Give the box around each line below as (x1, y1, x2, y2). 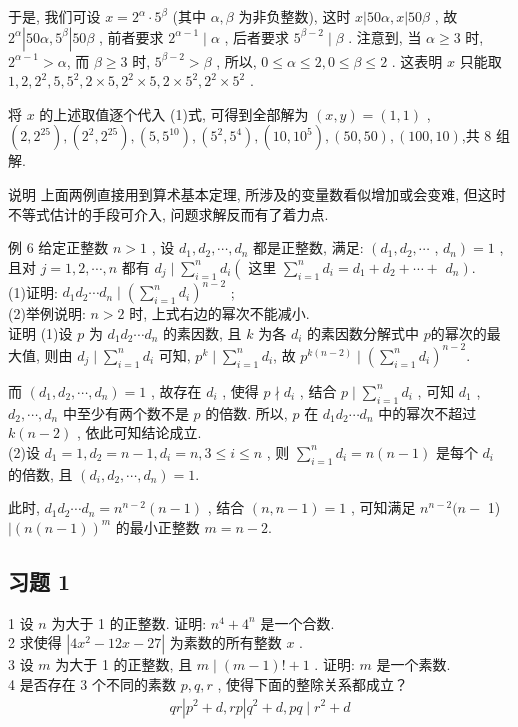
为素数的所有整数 (169, 632, 282, 653)
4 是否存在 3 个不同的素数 (8, 673, 176, 694)
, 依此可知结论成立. (76, 422, 202, 443)
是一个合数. (260, 612, 335, 633)
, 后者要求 (224, 26, 290, 47)
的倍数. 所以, (205, 402, 288, 423)
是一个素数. (376, 654, 451, 675)
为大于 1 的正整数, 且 (55, 654, 193, 675)
